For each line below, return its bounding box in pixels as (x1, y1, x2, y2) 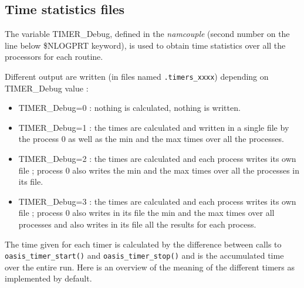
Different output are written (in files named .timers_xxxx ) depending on (5, 70, 269, 82)
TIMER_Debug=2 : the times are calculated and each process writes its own (18, 153, 296, 165)
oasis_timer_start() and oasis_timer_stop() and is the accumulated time (5, 249, 284, 262)
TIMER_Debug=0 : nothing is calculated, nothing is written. (18, 101, 241, 114)
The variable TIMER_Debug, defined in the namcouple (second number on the (5, 28, 290, 40)
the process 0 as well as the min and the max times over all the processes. (18, 133, 284, 145)
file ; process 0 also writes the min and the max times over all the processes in (18, 164, 300, 176)
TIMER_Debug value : (5, 82, 89, 94)
